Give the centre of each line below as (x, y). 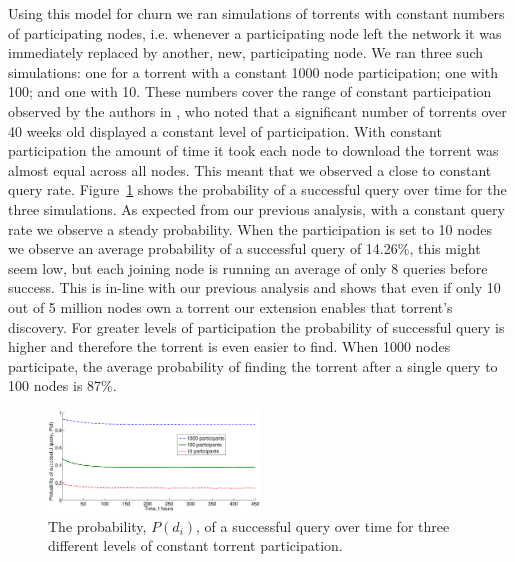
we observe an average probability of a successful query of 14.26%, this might (244, 248)
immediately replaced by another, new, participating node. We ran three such (246, 52)
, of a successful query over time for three (323, 525)
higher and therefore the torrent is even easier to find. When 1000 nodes (229, 346)
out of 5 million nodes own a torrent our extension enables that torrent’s (230, 306)
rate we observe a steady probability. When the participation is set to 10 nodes (250, 228)
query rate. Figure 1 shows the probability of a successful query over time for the (257, 189)
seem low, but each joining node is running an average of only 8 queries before (248, 267)
